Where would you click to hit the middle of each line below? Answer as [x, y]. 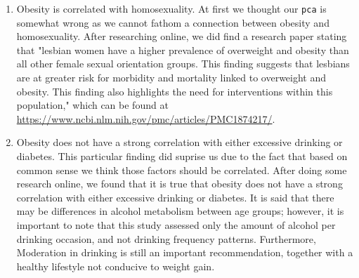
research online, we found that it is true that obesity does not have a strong [179, 184]
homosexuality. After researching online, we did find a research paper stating [182, 36]
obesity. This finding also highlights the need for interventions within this [175, 91]
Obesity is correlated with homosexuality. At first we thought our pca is [171, 8]
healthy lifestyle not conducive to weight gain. [116, 266]
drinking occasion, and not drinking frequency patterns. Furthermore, [166, 238]
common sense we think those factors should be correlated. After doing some [182, 170]
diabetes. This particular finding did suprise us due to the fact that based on [182, 156]
